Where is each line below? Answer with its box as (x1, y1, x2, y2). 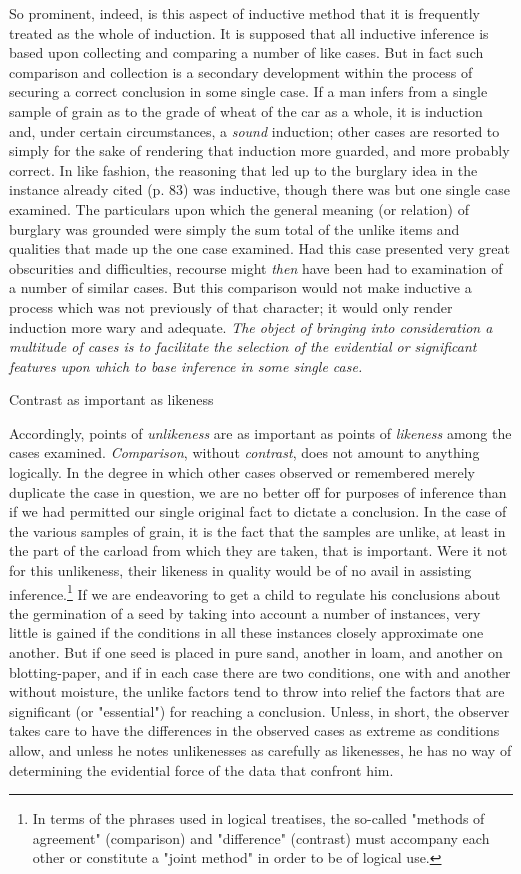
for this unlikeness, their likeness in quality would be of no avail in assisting (9, 560, 472, 581)
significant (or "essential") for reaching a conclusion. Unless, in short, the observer (9, 700, 510, 721)
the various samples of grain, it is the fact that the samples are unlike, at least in (9, 520, 506, 541)
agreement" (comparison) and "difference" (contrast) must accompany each (32, 827, 490, 848)
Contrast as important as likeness (9, 389, 214, 410)
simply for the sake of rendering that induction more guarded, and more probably (9, 140, 510, 161)
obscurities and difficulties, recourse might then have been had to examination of (9, 257, 503, 278)
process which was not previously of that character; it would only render (9, 296, 453, 317)
